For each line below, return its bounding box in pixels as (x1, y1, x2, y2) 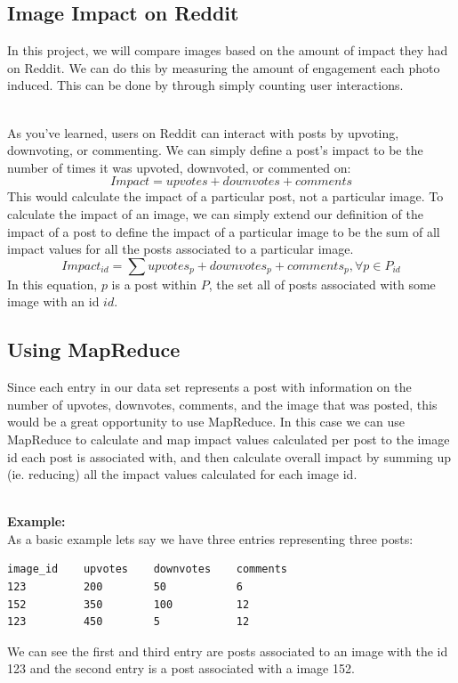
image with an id (7, 292, 100, 311)
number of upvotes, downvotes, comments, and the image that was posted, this (7, 394, 438, 413)
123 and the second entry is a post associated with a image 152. (7, 659, 355, 678)
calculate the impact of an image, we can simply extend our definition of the (7, 204, 423, 223)
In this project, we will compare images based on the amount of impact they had (7, 41, 448, 60)
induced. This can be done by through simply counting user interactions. (7, 76, 404, 94)
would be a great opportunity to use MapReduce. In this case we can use (7, 412, 405, 431)
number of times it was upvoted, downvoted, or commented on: (7, 158, 351, 176)
